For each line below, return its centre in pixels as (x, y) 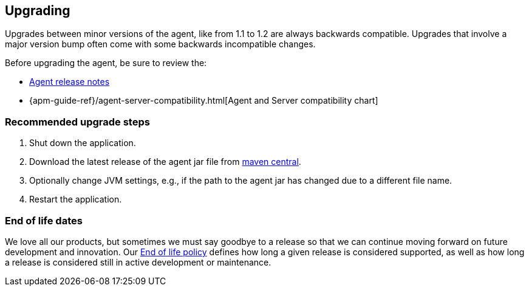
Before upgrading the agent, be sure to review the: (106, 63)
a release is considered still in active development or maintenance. (138, 262)
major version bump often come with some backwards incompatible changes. (160, 44)
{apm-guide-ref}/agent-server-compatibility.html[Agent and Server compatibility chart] (204, 101)
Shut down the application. (83, 143)
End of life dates (44, 220)
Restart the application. (76, 199)
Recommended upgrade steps (77, 122)
